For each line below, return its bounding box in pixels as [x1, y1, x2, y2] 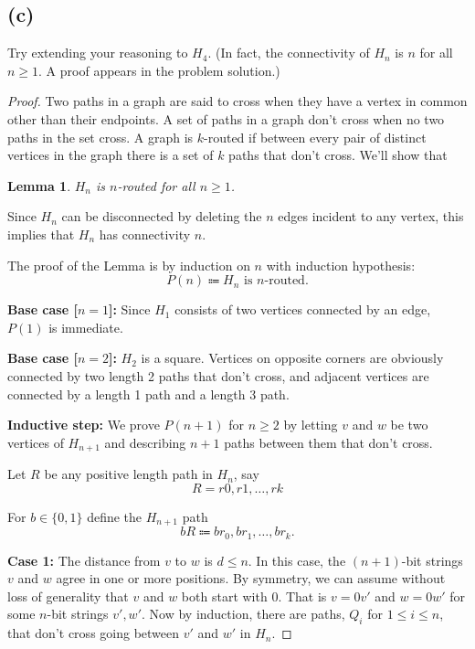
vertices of [7, 432, 64, 452]
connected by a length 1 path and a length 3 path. [7, 384, 290, 403]
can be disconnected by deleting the [61, 207, 262, 226]
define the [87, 506, 142, 526]
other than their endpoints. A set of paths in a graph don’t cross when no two [7, 109, 445, 128]
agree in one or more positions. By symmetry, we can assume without [56, 569, 446, 588]
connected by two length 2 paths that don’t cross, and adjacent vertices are [7, 366, 429, 385]
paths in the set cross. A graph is [7, 127, 194, 146]
